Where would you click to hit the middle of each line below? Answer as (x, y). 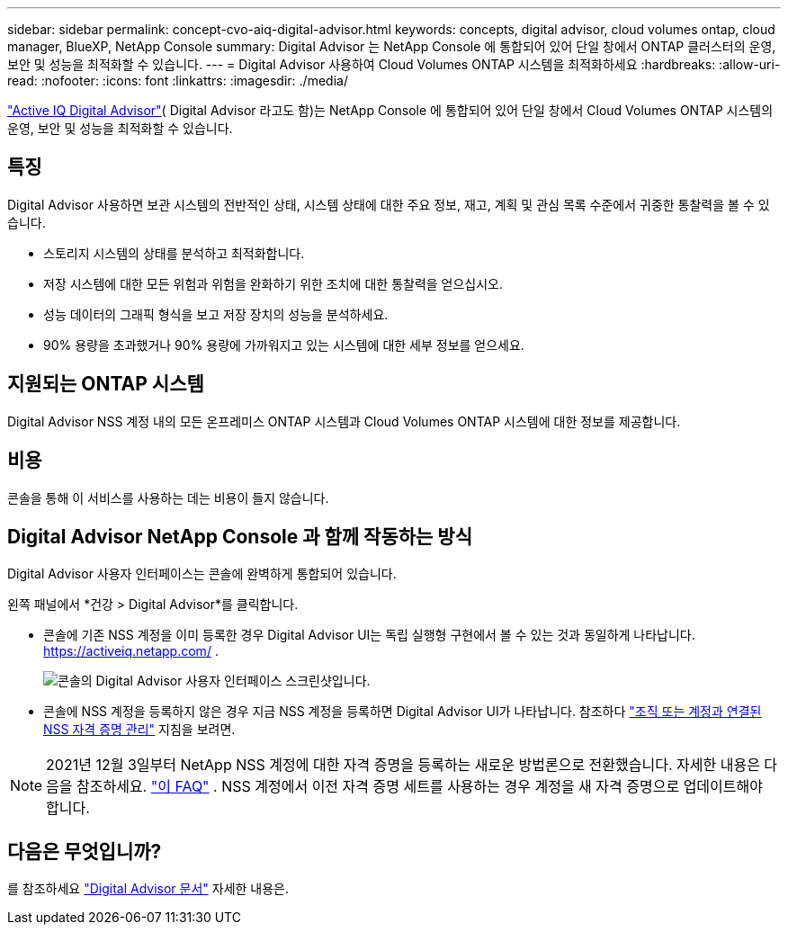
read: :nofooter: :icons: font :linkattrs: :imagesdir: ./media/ (178, 81)
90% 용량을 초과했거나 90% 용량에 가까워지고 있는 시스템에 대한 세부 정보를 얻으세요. (284, 345)
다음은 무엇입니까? (85, 851)
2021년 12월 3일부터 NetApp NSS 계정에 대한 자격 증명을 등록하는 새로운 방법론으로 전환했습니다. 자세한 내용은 (403, 765)
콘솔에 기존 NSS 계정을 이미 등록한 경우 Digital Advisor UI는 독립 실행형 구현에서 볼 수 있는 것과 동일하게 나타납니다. (369, 635)
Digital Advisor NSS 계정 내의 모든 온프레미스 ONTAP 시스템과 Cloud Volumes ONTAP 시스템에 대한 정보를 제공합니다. (344, 421)
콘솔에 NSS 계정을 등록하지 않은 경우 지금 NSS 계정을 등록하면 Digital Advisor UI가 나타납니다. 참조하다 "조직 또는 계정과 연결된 (403, 712)
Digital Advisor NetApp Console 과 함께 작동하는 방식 (240, 536)
